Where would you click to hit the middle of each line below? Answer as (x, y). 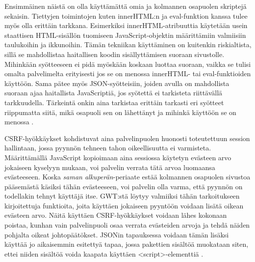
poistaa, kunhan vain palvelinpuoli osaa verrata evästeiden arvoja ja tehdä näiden (127, 225)
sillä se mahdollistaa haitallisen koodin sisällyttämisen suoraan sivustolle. (115, 54)
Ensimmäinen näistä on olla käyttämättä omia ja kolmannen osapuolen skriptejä (126, 6)
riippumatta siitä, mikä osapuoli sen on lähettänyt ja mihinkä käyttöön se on (120, 112)
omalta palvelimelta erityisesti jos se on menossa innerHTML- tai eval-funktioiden (128, 73)
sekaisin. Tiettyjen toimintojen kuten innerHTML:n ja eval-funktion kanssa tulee (126, 15)
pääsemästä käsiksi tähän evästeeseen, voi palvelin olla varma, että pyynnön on (124, 186)
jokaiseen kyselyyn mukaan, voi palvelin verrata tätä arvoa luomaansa (110, 167)
